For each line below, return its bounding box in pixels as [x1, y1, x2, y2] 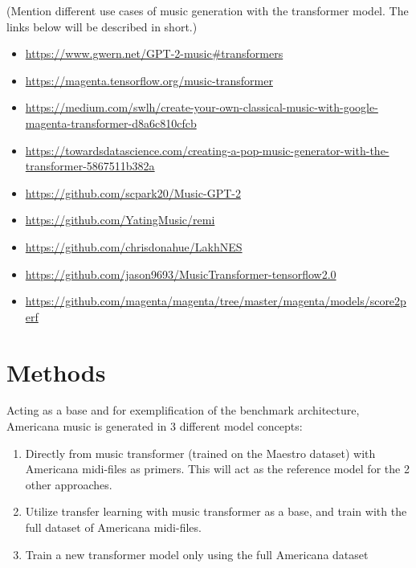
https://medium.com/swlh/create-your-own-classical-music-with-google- [25, 99, 378, 116]
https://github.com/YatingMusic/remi [25, 211, 215, 228]
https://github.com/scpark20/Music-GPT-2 [25, 184, 241, 201]
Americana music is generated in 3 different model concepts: [6, 418, 303, 435]
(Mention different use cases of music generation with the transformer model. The [6, 2, 409, 18]
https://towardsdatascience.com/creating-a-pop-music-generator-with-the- [25, 141, 389, 158]
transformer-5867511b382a [25, 157, 155, 174]
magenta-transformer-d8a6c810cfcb [25, 114, 197, 131]
